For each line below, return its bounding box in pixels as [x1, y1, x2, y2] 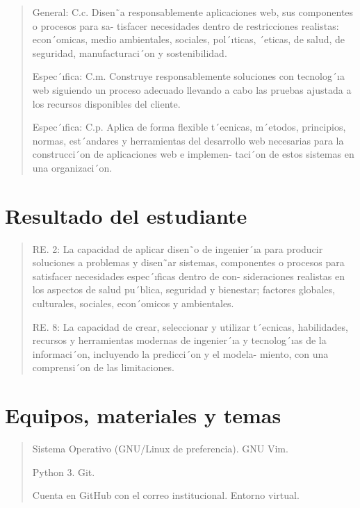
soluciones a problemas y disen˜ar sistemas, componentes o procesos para [32, 255, 345, 270]
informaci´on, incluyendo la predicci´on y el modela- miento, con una [32, 346, 329, 361]
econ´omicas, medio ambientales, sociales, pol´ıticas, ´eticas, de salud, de [32, 32, 345, 47]
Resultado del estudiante [5, 201, 247, 229]
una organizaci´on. [32, 160, 113, 174]
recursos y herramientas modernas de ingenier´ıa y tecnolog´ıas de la [32, 333, 327, 347]
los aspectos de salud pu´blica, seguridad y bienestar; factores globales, [32, 282, 335, 297]
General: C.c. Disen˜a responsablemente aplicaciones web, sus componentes [32, 5, 354, 19]
